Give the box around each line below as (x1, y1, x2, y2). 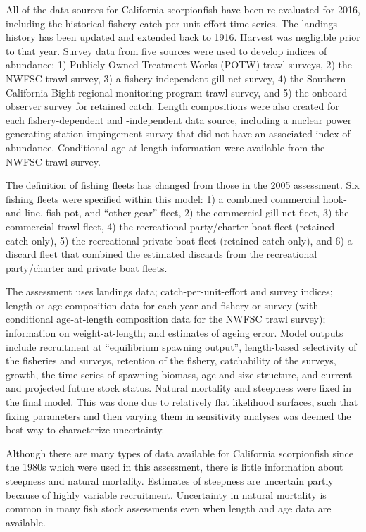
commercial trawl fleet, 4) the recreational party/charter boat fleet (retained (6, 218, 335, 233)
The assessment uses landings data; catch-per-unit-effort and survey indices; (6, 284, 333, 299)
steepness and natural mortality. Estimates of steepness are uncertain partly (6, 474, 334, 488)
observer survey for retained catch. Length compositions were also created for (6, 99, 339, 113)
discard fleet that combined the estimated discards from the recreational (6, 247, 317, 261)
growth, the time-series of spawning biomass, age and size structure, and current (6, 366, 353, 381)
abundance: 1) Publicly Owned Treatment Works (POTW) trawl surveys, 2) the (6, 57, 352, 72)
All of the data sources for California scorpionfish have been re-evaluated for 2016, (6, 2, 360, 16)
